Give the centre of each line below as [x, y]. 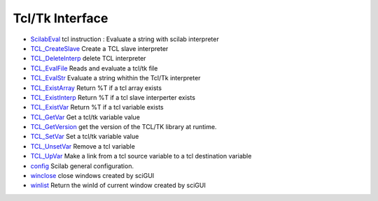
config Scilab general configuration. [82, 166]
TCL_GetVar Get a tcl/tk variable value [85, 117]
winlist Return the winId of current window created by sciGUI [118, 186]
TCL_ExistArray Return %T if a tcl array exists [96, 88]
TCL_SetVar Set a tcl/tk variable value [85, 137]
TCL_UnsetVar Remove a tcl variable [83, 146]
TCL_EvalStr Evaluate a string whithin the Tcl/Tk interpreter [115, 78]
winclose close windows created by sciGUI [92, 176]
